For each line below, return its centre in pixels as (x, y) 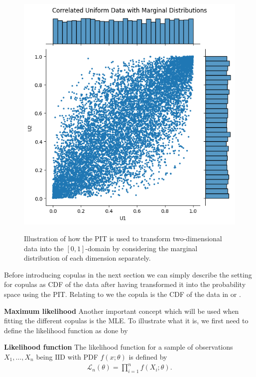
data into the (44, 248)
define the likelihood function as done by (66, 330)
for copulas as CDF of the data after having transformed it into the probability (125, 284)
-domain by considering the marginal (141, 248)
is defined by (148, 356)
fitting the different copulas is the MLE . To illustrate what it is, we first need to (126, 321)
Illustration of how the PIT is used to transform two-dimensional (123, 238)
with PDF (83, 356)
